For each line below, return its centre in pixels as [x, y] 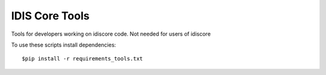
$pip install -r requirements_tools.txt [82, 59]
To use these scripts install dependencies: [64, 45]
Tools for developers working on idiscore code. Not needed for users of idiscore [111, 34]
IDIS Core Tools [50, 16]
